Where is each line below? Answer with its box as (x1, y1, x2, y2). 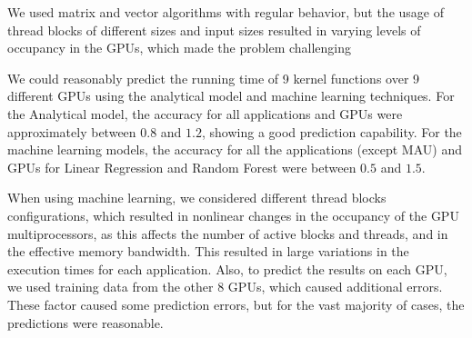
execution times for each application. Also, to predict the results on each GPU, (7, 259, 447, 278)
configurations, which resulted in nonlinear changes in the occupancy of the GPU (7, 205, 459, 224)
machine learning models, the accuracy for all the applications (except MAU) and (7, 140, 462, 159)
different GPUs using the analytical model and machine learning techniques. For (7, 86, 455, 105)
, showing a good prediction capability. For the (201, 122, 462, 141)
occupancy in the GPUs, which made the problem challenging (7, 38, 352, 57)
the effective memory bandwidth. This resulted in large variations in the (7, 242, 409, 261)
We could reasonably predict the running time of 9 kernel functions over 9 (7, 68, 420, 87)
